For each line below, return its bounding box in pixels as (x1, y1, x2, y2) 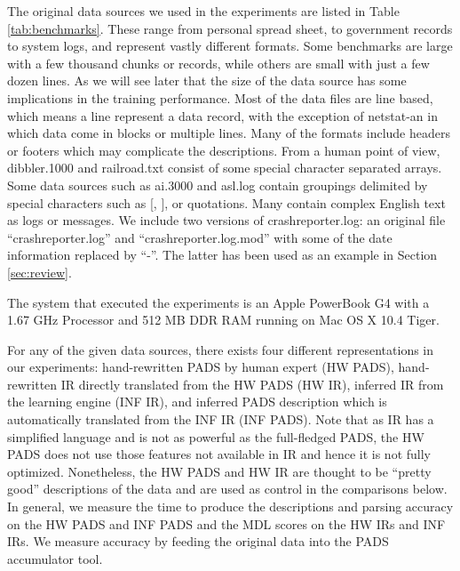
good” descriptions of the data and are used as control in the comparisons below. (7, 479, 448, 498)
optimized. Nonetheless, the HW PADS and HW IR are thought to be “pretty (7, 462, 432, 480)
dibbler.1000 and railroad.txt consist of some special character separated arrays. (7, 158, 442, 177)
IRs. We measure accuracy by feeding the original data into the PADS (7, 532, 389, 551)
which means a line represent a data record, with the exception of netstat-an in (7, 106, 438, 125)
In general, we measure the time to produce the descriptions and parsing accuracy (7, 497, 454, 516)
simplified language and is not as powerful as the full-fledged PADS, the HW (7, 427, 424, 446)
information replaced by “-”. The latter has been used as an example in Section (7, 245, 438, 264)
